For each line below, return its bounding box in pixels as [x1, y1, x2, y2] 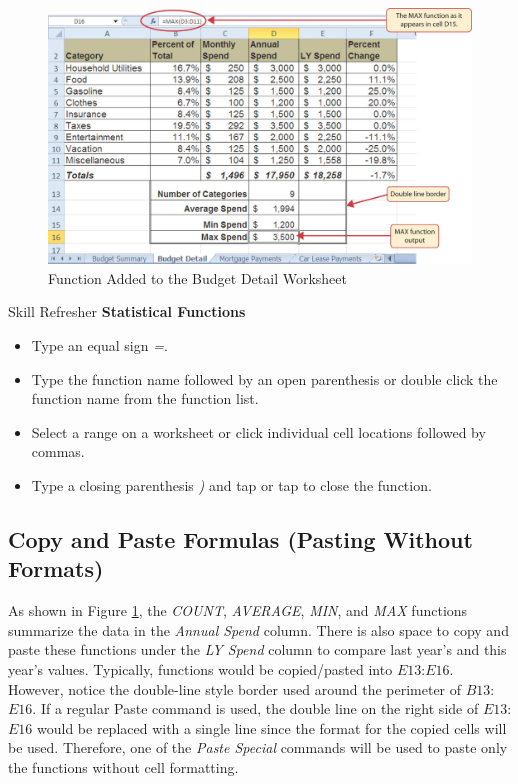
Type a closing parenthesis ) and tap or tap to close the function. [31, 475, 432, 496]
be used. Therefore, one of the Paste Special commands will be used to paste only [8, 737, 508, 758]
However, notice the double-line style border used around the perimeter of [8, 678, 462, 699]
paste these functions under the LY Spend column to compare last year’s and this [8, 639, 507, 660]
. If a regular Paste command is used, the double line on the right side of [32, 698, 479, 719]
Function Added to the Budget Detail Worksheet [48, 267, 347, 288]
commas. [31, 441, 85, 462]
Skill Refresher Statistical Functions [8, 301, 246, 322]
